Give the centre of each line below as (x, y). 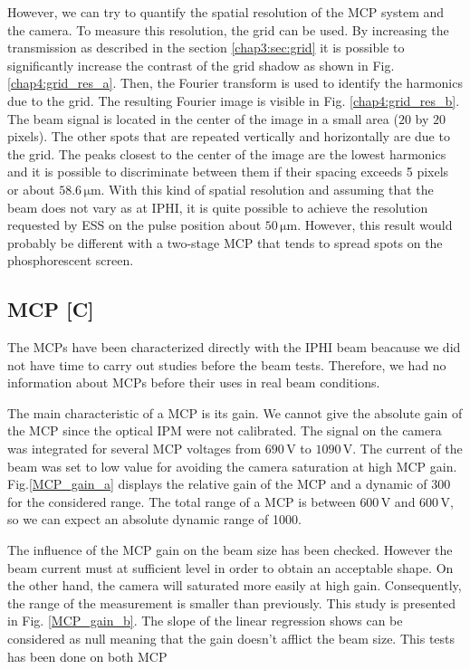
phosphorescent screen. (71, 260)
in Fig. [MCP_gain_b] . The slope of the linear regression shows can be (205, 621)
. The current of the (408, 449)
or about (31, 189)
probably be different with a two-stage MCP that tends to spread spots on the (225, 242)
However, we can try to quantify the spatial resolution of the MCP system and (226, 12)
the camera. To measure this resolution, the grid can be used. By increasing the (228, 29)
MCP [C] (51, 309)
